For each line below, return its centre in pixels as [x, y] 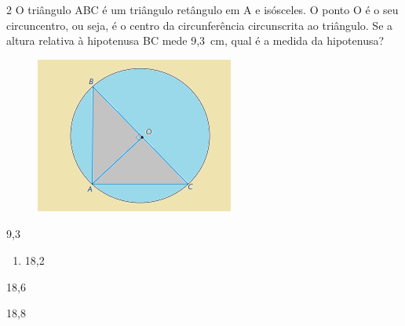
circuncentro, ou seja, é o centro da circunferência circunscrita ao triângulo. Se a [200, 25]
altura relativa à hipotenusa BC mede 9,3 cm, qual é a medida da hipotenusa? [195, 40]
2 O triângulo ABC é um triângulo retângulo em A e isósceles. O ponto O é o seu [202, 9]
